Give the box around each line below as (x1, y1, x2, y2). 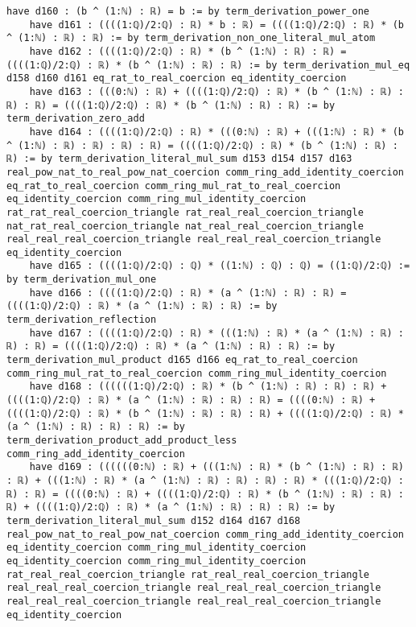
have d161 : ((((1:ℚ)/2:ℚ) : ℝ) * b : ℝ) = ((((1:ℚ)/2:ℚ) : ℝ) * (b (29, 19, 404, 31)
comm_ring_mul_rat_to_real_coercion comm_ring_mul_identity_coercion (6, 367, 387, 379)
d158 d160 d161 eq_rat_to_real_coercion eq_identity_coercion (6, 72, 347, 85)
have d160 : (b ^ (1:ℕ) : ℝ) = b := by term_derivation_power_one (6, 6, 370, 17)
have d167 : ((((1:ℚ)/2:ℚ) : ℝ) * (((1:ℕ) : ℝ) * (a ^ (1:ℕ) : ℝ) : (29, 327, 404, 339)
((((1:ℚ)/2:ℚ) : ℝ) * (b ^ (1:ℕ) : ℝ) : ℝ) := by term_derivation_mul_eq (6, 59, 410, 71)
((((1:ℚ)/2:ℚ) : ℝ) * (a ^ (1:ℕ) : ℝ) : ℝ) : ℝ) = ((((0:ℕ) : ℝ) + (6, 394, 376, 406)
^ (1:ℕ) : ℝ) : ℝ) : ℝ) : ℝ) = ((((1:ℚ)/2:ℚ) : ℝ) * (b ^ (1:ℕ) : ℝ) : (6, 139, 398, 151)
